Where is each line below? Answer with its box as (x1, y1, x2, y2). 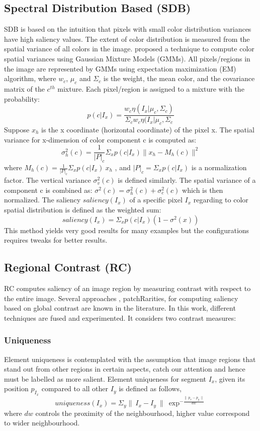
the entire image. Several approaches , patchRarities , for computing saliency (4, 293, 238, 303)
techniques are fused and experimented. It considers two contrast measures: (4, 312, 236, 323)
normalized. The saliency (4, 194, 81, 205)
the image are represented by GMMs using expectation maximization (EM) (4, 63, 236, 74)
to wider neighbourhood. (4, 417, 80, 428)
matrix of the (4, 83, 45, 94)
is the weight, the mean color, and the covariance (103, 73, 255, 84)
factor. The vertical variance (4, 175, 91, 185)
